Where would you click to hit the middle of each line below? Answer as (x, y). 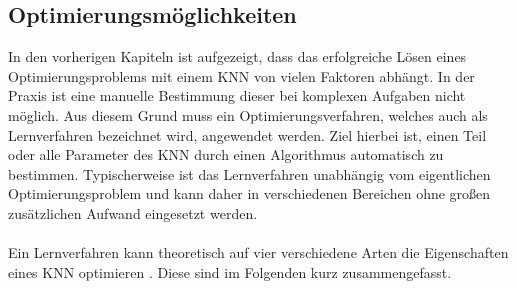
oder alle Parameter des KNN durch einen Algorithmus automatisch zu (226, 154)
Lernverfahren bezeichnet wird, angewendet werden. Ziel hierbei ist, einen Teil (247, 134)
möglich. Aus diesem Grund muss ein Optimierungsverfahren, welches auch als (248, 114)
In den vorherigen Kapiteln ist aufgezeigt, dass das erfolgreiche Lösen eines (237, 56)
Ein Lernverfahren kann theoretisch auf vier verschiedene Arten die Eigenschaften (258, 252)
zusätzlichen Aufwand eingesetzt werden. (133, 212)
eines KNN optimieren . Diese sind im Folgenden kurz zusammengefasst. (230, 271)
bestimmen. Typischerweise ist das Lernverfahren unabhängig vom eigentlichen (249, 173)
